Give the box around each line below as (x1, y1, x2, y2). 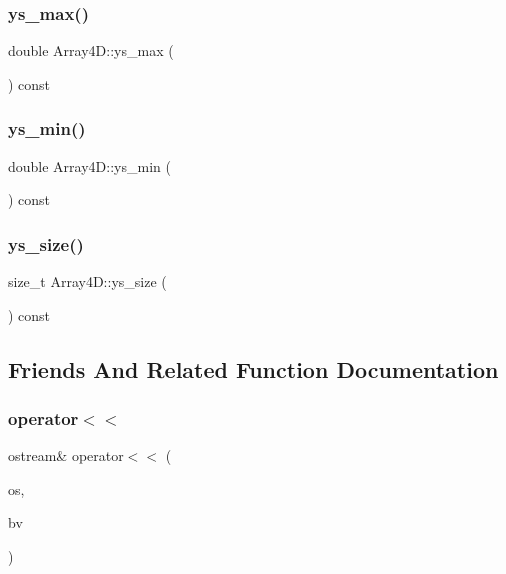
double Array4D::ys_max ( (8, 40, 174, 61)
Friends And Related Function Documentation (8, 353, 499, 384)
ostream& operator (8, 445, 124, 466)
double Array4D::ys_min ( (8, 155, 171, 176)
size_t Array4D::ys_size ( (8, 271, 167, 292)
